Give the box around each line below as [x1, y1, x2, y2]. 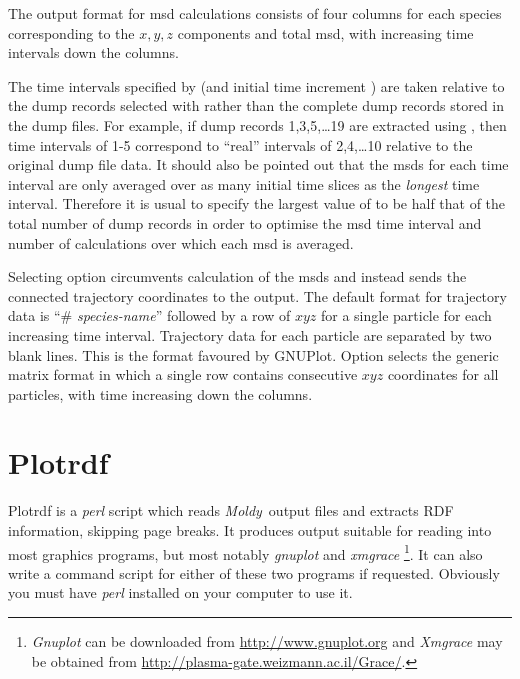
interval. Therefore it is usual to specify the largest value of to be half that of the [8, 193, 506, 214]
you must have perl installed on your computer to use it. [8, 582, 353, 603]
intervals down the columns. [8, 42, 179, 63]
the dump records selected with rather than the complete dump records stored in [8, 95, 505, 116]
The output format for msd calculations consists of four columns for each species [8, 3, 502, 23]
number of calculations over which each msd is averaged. [8, 232, 354, 253]
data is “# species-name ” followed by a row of [8, 305, 291, 326]
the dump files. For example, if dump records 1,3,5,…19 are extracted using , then [8, 114, 507, 135]
